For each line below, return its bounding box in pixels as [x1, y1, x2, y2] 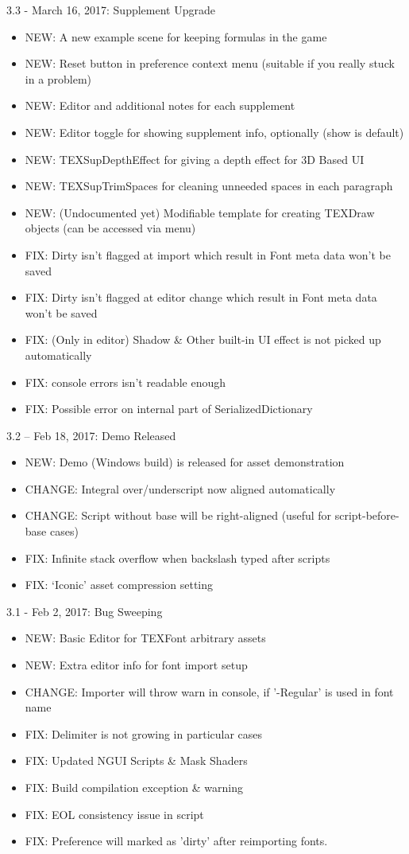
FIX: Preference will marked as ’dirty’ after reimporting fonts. [25, 833, 328, 849]
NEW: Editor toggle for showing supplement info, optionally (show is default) [25, 123, 404, 140]
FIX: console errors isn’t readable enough [25, 373, 226, 390]
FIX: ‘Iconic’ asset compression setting [25, 576, 214, 593]
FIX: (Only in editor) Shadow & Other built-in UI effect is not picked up [25, 331, 381, 348]
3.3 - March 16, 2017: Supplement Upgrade [6, 2, 215, 18]
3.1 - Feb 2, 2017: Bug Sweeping [6, 602, 163, 619]
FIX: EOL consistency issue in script [25, 805, 204, 822]
